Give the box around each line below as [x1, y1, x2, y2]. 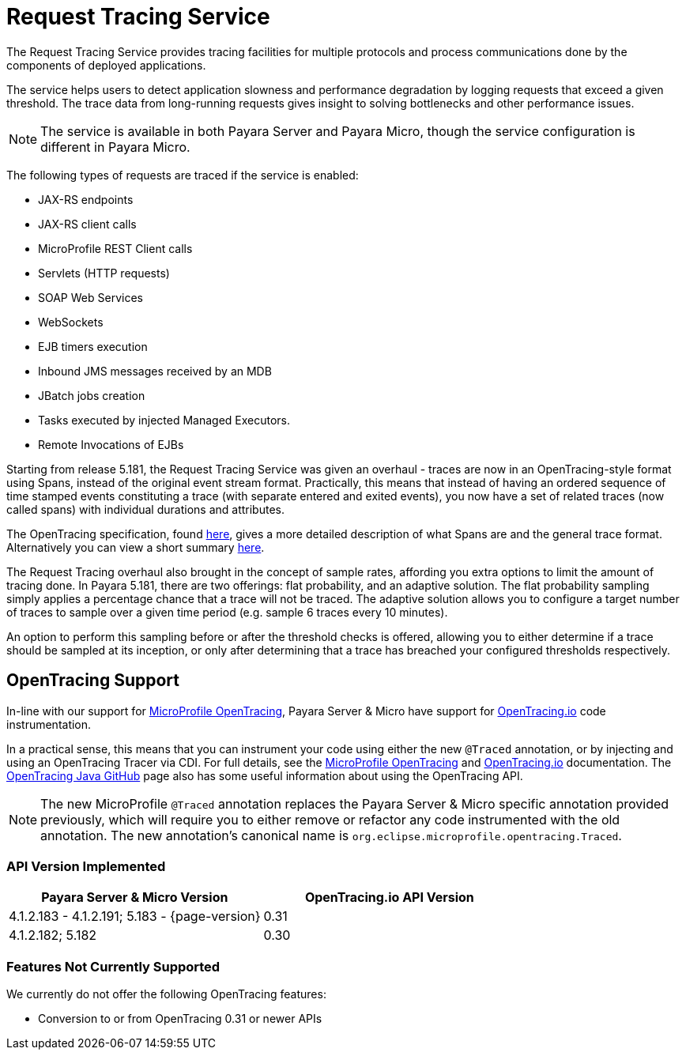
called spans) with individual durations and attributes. [6, 502, 285, 516]
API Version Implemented [6, 858, 166, 874]
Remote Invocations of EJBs [38, 437, 184, 451]
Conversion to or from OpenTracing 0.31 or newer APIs [38, 1012, 322, 1026]
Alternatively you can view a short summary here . [6, 540, 265, 554]
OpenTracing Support [6, 670, 179, 691]
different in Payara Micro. [40, 138, 190, 155]
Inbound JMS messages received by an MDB [38, 364, 272, 378]
